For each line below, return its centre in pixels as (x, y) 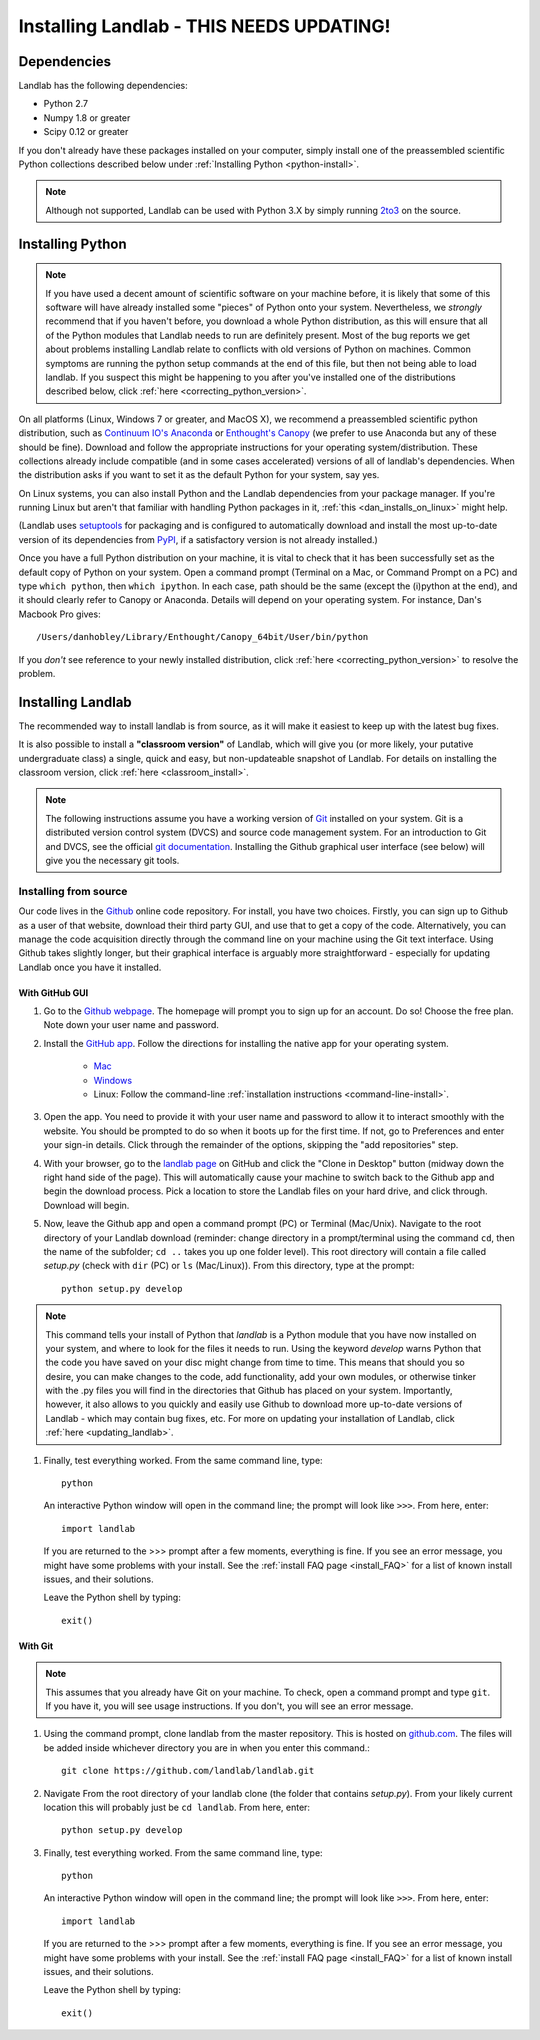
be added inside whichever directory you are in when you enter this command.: (206, 1747)
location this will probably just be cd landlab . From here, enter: (176, 1807)
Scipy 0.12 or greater (86, 132)
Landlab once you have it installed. (90, 967)
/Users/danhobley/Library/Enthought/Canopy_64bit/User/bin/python (202, 637)
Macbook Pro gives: (59, 614)
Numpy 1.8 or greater (87, 117)
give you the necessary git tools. (112, 860)
